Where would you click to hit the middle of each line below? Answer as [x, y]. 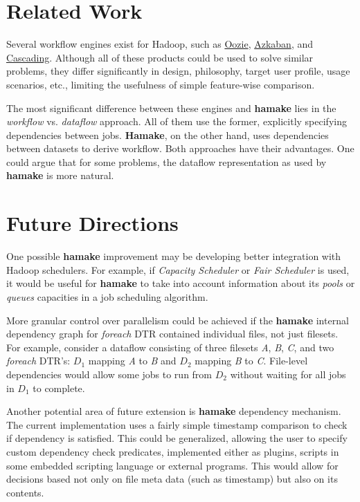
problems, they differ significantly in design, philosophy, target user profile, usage [178, 71]
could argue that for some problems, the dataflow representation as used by [166, 161]
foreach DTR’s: [38, 361]
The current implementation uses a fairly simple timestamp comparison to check [177, 424]
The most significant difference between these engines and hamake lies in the [171, 108]
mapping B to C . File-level [251, 361]
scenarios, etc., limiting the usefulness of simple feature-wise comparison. [161, 84]
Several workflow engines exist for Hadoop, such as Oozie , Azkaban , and [160, 44]
